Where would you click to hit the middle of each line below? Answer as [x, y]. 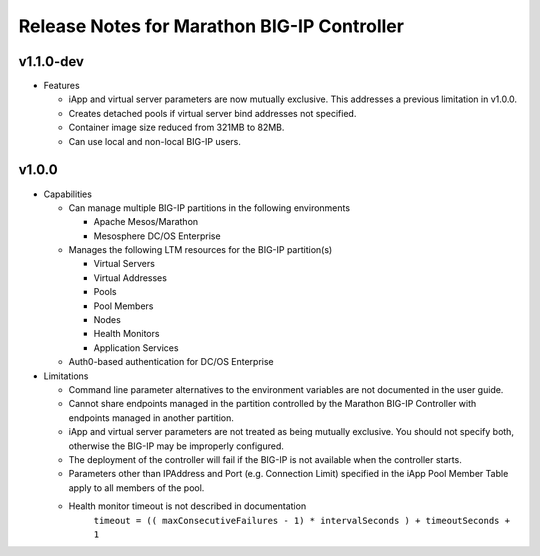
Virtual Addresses [130, 277]
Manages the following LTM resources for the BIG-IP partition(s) [200, 250]
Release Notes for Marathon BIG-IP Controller [211, 26]
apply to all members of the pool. [136, 487]
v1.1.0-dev [51, 61]
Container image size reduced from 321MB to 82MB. [176, 127]
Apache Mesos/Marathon [146, 222]
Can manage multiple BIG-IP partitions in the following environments [209, 207]
